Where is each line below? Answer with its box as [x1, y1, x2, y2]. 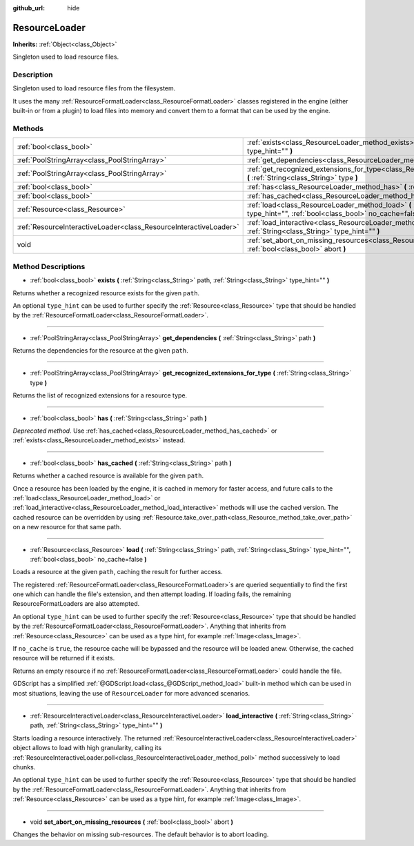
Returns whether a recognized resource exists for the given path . [12, 288, 200, 297]
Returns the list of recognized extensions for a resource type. [12, 391, 188, 400]
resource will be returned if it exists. [12, 654, 115, 662]
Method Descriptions [12, 262, 86, 271]
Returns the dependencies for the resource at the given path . [12, 346, 189, 355]
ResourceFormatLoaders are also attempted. [12, 600, 140, 608]
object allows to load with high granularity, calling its [12, 744, 162, 752]
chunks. [12, 763, 36, 771]
